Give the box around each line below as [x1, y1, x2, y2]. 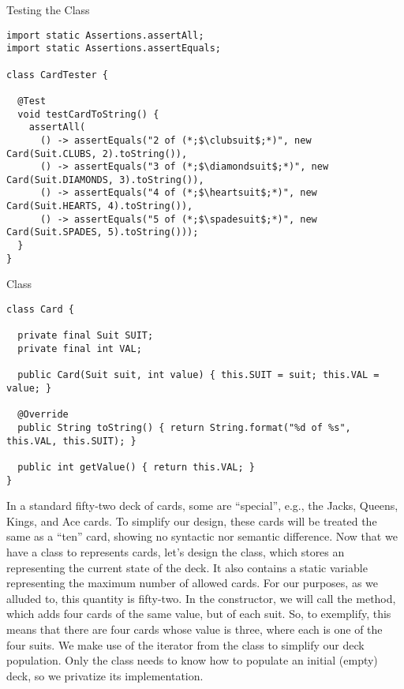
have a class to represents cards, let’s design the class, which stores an [6, 543, 345, 560]
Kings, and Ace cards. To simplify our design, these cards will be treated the [6, 512, 377, 529]
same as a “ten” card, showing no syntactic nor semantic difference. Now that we [6, 528, 398, 545]
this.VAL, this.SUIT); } [6, 435, 137, 447]
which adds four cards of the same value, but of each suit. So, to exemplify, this [6, 605, 391, 622]
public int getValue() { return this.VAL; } [17, 461, 255, 473]
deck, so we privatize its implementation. [6, 667, 204, 683]
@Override [17, 409, 69, 421]
